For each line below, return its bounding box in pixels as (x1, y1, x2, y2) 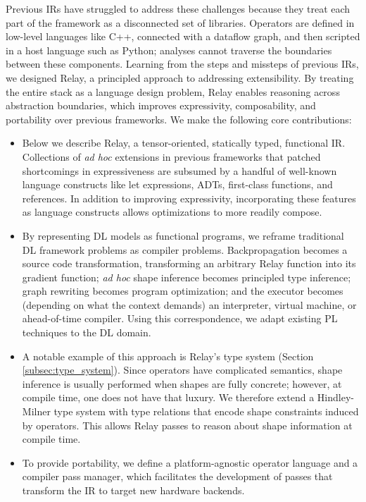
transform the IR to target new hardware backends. (22, 483, 245, 497)
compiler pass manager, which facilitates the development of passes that (22, 469, 333, 484)
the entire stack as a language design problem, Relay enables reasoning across (6, 84, 340, 99)
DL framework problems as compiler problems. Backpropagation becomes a (22, 242, 348, 257)
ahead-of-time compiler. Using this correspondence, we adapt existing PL (22, 311, 338, 326)
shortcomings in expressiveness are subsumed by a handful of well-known (22, 163, 337, 178)
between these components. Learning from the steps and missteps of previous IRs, (6, 56, 359, 71)
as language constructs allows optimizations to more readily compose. (22, 204, 322, 219)
